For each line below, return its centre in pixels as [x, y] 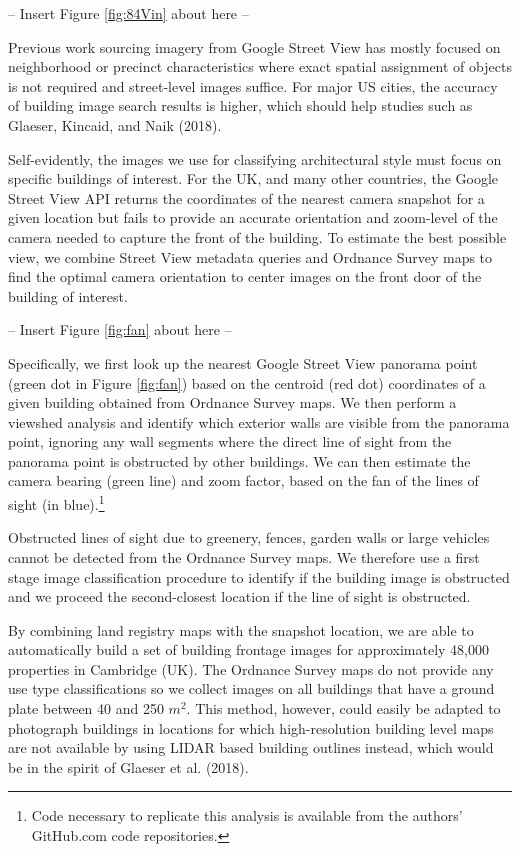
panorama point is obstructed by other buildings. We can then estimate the [239, 460]
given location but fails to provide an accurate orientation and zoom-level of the [253, 217]
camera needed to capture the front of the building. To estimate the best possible [257, 236]
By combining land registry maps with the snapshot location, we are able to [241, 629]
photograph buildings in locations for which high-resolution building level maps [251, 727]
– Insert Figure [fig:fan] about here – [120, 329]
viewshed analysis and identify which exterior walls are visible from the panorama [259, 421]
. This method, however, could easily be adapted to [343, 708]
